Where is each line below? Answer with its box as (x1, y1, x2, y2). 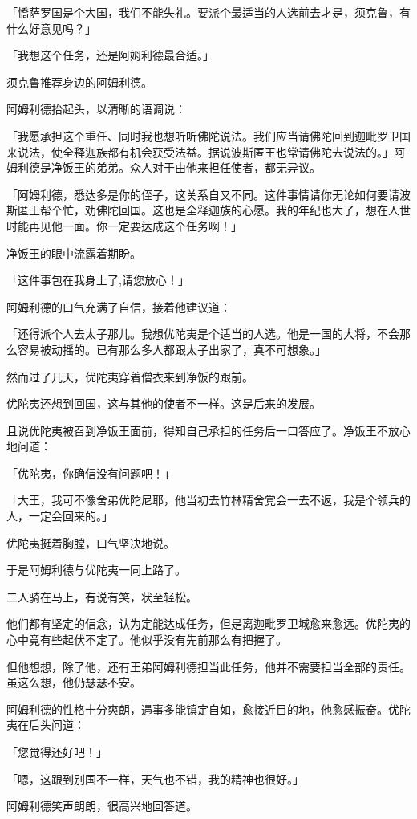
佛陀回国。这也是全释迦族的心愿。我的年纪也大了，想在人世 (95, 202, 411, 218)
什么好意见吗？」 (6, 19, 96, 36)
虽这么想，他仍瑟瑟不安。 (6, 674, 141, 691)
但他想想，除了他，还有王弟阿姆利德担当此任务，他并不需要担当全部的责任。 (6, 658, 411, 674)
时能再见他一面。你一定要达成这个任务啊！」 (6, 217, 242, 234)
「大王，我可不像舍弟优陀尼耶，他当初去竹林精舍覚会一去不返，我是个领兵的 (6, 491, 411, 508)
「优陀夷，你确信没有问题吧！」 (6, 464, 175, 481)
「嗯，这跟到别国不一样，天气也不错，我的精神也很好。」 (6, 770, 304, 787)
